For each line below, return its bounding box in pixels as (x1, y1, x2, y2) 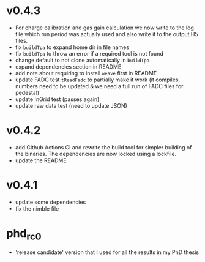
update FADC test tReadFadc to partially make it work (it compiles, (15, 76, 181, 83)
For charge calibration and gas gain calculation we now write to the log (15, 24, 194, 31)
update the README (15, 157, 67, 164)
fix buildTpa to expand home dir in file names (15, 43, 130, 51)
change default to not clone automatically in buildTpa (15, 56, 150, 64)
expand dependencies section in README (15, 62, 122, 70)
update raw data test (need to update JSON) (15, 102, 127, 109)
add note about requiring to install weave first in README (15, 69, 157, 77)
